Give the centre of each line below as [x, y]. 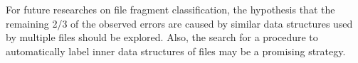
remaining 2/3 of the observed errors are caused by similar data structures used [179, 23]
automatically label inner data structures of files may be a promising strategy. [176, 51]
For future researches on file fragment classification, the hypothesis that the [170, 9]
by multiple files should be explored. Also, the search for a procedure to [162, 37]
